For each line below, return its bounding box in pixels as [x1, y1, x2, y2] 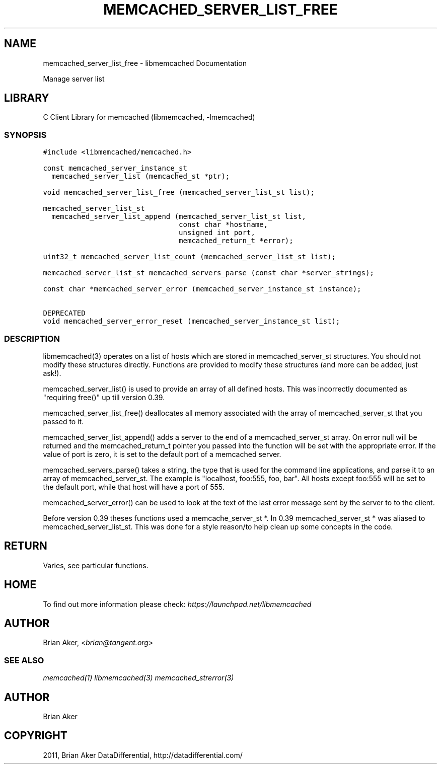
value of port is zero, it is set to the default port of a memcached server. [43, 449, 281, 458]
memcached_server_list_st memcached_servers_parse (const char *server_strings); [43, 269, 374, 277]
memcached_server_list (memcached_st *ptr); [51, 172, 230, 181]
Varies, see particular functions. [43, 561, 149, 570]
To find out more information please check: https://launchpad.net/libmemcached [43, 599, 312, 608]
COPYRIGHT [4, 729, 67, 742]
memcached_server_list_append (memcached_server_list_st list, [51, 212, 306, 221]
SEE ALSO [4, 655, 44, 665]
